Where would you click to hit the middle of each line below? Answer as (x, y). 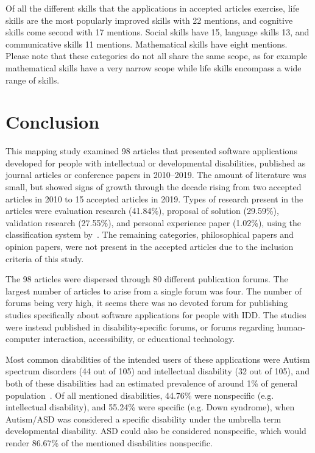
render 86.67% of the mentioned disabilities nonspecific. (109, 442)
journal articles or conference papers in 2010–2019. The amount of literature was (156, 175)
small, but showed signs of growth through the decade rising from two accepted (154, 187)
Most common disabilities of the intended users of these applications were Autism (158, 359)
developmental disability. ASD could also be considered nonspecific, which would (156, 431)
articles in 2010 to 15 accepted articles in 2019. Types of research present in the (154, 198)
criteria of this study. (45, 258)
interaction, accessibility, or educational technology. (139, 339)
